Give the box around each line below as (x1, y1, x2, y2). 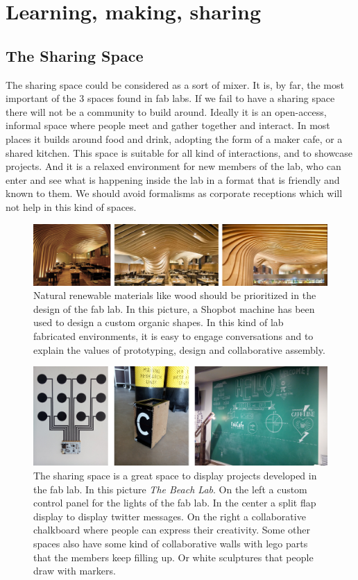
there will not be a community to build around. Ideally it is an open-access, (6, 104, 327, 119)
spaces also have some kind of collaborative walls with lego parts (33, 536, 308, 551)
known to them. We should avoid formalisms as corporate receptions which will (6, 186, 343, 201)
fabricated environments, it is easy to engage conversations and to (33, 328, 314, 343)
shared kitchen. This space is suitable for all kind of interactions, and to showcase (6, 145, 353, 160)
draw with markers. (33, 563, 116, 578)
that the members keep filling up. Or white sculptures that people (33, 549, 314, 564)
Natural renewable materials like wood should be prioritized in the (33, 288, 316, 302)
